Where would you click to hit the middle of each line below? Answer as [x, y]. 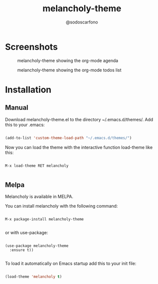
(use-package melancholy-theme [37, 246]
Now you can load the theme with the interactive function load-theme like [79, 147]
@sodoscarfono [82, 22]
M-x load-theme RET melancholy [37, 166]
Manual [17, 108]
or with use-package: [27, 233]
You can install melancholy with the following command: [61, 206]
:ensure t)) [22, 250]
